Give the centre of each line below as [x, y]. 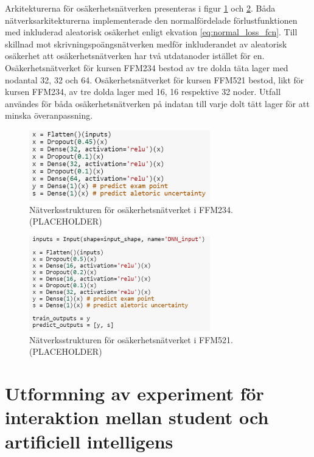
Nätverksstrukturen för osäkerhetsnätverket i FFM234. [131, 209]
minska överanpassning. [49, 115]
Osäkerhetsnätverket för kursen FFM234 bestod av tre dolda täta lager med [147, 67]
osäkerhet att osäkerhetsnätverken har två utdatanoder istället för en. [135, 56]
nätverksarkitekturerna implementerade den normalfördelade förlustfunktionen [151, 20]
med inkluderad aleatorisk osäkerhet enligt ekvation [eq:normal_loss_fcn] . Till [151, 32]
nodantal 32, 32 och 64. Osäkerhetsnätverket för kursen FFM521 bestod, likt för [155, 79]
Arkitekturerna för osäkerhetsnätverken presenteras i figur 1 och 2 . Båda [140, 8]
